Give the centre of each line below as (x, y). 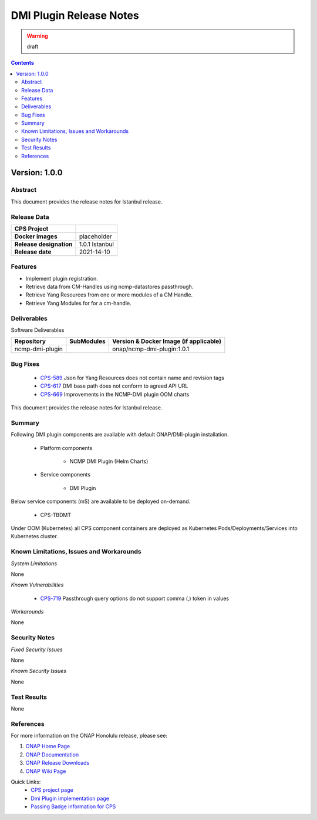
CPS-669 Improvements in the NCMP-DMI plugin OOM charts (115, 394)
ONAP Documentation (52, 754)
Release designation (43, 244)
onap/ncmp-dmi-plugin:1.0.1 (151, 349)
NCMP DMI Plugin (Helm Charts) (109, 461)
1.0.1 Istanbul (97, 244)
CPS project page (52, 790)
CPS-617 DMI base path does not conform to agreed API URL (114, 386)
